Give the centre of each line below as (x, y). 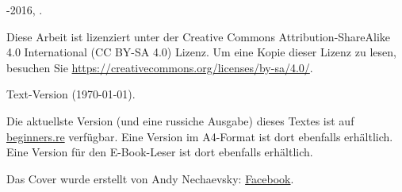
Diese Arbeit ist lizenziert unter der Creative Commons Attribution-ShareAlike (199, 36)
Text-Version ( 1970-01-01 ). (71, 94)
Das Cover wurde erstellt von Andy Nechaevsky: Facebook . (150, 178)
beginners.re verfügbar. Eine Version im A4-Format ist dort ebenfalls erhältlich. (200, 136)
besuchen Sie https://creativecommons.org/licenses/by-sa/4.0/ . (160, 67)
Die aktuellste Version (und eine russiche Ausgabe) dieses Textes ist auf (180, 120)
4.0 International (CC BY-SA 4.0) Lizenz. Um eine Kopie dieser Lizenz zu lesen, (201, 52)
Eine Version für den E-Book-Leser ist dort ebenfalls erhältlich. (160, 152)
